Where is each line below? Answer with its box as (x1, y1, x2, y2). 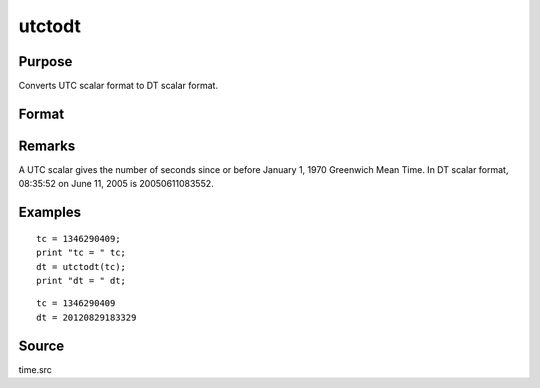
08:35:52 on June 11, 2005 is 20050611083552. (18, 178, 214, 190)
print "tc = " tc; (36, 247, 127, 259)
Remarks (18, 137, 76, 154)
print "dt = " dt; (36, 275, 127, 286)
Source (18, 337, 65, 354)
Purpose (18, 53, 73, 70)
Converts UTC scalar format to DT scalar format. (18, 80, 219, 92)
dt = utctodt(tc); (36, 261, 127, 272)
